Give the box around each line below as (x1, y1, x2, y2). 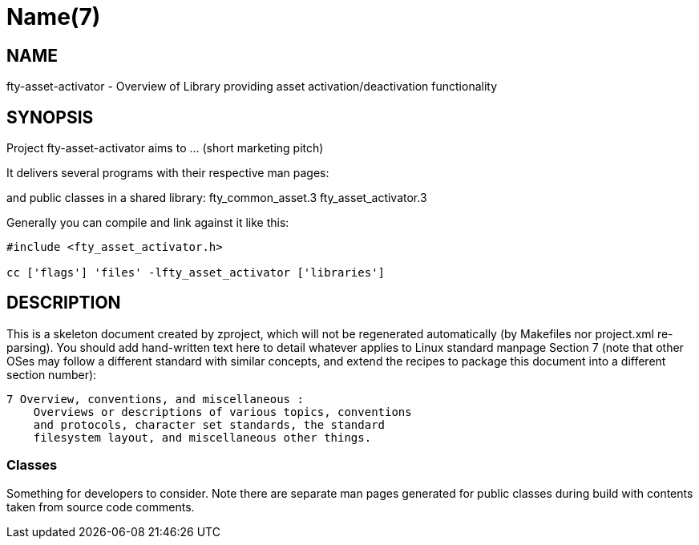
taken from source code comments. (6, 499, 195, 514)
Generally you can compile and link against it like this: (6, 216, 289, 230)
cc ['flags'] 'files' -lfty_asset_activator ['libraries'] (6, 266, 386, 280)
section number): (6, 367, 97, 381)
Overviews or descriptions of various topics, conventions (33, 405, 412, 418)
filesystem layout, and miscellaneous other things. (33, 430, 372, 444)
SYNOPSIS (6, 107, 94, 127)
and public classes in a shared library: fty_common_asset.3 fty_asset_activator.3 (6, 191, 427, 205)
